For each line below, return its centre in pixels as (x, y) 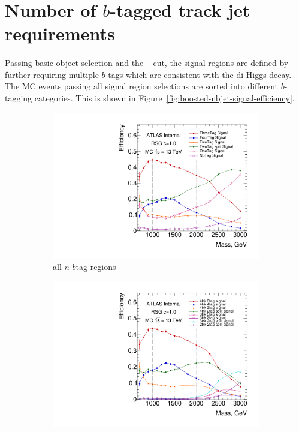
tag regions (96, 267)
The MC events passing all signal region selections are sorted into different (142, 86)
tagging (19, 97)
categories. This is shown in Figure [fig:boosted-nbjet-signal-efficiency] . (164, 97)
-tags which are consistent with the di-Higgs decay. (198, 74)
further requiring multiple (52, 74)
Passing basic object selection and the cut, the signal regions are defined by (147, 63)
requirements (60, 33)
